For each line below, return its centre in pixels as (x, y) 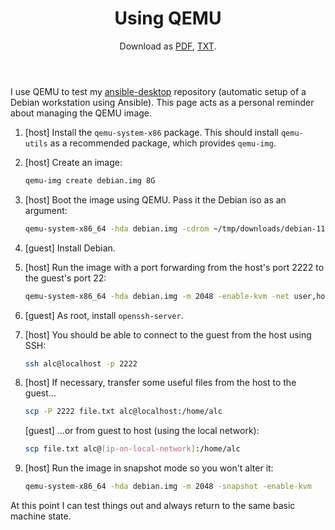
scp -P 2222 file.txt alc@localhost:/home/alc (123, 412)
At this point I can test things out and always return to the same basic (153, 506)
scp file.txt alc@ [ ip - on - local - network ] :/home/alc (132, 449)
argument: (46, 210)
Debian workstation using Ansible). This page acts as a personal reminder (162, 102)
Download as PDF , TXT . (168, 46)
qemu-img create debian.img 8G (90, 180)
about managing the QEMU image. (81, 113)
